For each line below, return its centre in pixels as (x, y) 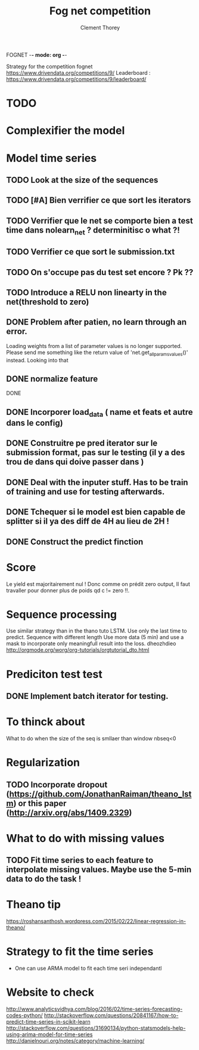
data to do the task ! (44, 879)
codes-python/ (24, 1015)
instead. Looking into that (37, 360)
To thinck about (46, 722)
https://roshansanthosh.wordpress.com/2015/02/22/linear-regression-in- (96, 921)
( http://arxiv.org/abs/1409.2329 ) (69, 812)
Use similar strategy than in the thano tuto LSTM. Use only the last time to (97, 631)
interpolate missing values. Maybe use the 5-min (99, 870)
